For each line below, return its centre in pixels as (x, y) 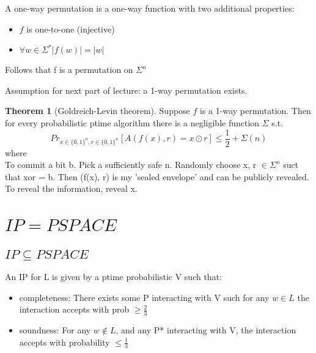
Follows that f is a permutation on (69, 70)
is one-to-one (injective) (71, 28)
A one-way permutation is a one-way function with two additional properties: (150, 8)
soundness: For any (55, 330)
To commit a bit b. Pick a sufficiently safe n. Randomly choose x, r (131, 165)
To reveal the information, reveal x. (71, 188)
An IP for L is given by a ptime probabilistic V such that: (113, 276)
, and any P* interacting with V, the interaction (206, 330)
